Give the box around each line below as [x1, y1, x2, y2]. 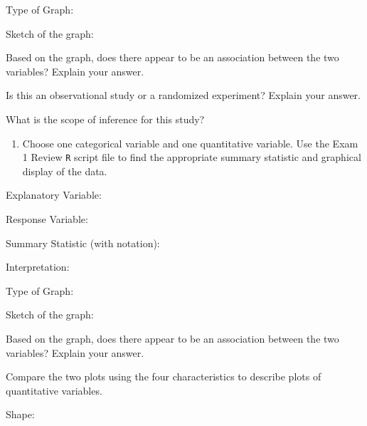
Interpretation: [6, 259, 70, 274]
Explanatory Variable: [6, 187, 102, 202]
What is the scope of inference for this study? [6, 111, 205, 126]
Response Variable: [6, 212, 88, 226]
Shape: [6, 407, 35, 422]
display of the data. [22, 163, 107, 178]
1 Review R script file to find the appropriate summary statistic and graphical [22, 150, 361, 165]
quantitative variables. [6, 383, 102, 398]
